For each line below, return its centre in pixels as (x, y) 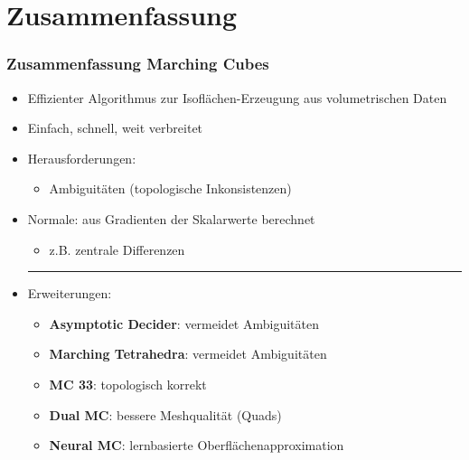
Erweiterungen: (70, 293)
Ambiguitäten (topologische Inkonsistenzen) (170, 188)
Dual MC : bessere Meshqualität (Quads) (165, 414)
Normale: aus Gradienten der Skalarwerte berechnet (171, 218)
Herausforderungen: (82, 158)
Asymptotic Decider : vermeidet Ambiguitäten (184, 323)
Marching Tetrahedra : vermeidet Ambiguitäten (188, 354)
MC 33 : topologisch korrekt (128, 384)
